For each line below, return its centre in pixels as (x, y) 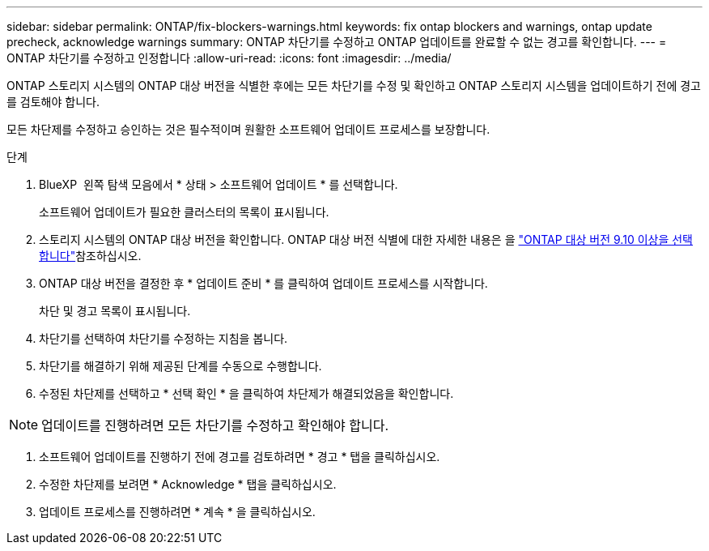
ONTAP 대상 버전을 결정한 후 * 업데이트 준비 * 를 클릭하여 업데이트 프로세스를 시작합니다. (263, 283)
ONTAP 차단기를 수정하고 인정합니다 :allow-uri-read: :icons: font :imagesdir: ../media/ (229, 58)
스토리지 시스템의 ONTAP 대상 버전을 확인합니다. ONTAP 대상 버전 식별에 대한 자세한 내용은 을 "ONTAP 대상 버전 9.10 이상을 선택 (366, 239)
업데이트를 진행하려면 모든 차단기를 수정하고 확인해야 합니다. (215, 425)
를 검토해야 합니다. (53, 102)
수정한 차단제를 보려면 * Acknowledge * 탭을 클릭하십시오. (188, 484)
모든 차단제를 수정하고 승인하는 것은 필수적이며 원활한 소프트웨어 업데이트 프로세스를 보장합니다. (248, 129)
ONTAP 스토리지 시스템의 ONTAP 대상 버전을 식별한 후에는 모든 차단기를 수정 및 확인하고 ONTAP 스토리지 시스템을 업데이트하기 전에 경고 (354, 85)
